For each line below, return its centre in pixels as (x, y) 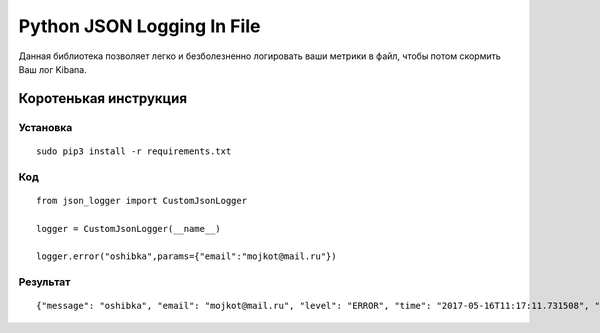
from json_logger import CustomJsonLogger (142, 200)
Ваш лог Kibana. (52, 69)
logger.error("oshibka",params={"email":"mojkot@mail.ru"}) (186, 256)
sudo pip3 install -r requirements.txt (134, 151)
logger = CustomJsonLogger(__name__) (129, 228)
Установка (45, 127)
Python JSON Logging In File (139, 26)
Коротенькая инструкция (103, 98)
